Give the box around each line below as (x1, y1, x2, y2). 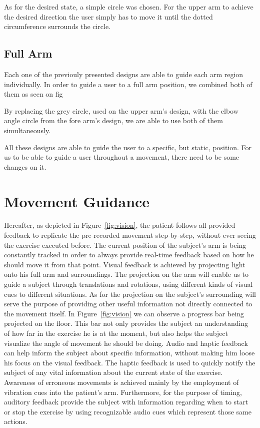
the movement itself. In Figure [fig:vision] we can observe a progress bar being (4, 308, 244, 318)
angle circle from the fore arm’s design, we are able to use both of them (4, 115, 223, 126)
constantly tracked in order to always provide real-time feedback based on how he (4, 249, 254, 260)
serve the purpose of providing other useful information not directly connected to (4, 298, 252, 309)
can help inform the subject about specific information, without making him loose (4, 347, 255, 358)
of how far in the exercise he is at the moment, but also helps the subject (4, 327, 228, 338)
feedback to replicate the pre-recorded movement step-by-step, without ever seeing (4, 230, 256, 240)
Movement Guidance (4, 191, 150, 211)
